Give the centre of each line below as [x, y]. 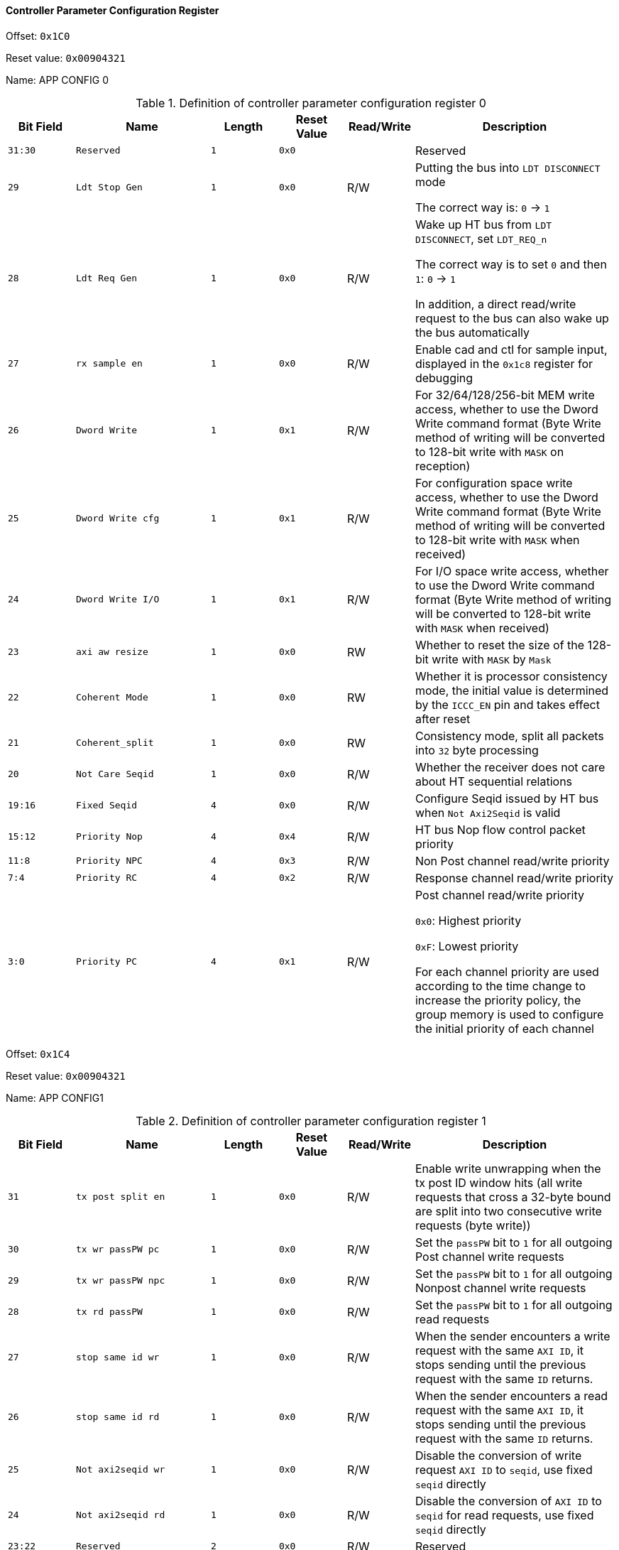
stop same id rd [117, 1417]
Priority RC [106, 878]
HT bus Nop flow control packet [500, 829]
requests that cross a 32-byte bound [513, 1197]
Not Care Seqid [115, 774]
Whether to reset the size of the [500, 645]
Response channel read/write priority [514, 878]
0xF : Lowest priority [467, 946]
